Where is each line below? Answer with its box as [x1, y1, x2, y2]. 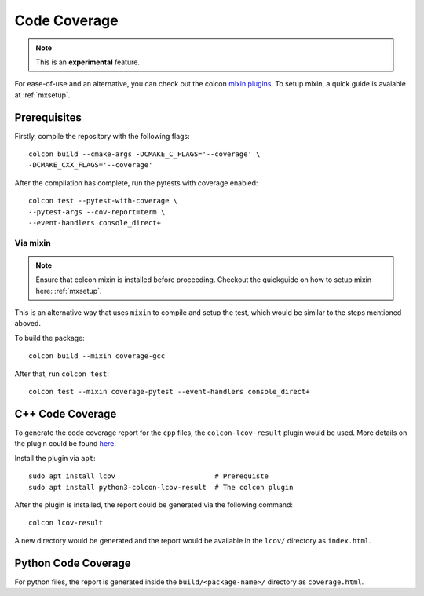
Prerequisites [14, 111, 82, 124]
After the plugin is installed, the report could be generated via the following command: [14, 499, 294, 510]
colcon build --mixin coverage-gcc [28, 352, 166, 360]
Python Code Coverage [14, 556, 131, 569]
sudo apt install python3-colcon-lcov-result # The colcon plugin [28, 483, 294, 492]
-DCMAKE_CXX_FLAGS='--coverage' [28, 161, 153, 170]
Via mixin [14, 237, 51, 248]
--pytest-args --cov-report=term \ [28, 207, 166, 216]
